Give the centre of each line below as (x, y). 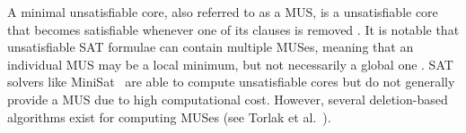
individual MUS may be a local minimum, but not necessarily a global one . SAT (230, 64)
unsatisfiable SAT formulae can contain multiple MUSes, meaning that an (211, 47)
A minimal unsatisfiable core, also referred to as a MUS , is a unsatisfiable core (223, 12)
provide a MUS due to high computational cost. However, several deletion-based (228, 99)
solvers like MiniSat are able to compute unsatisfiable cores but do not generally (231, 82)
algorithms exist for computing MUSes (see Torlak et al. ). (169, 116)
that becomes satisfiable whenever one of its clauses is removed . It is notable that (233, 29)
